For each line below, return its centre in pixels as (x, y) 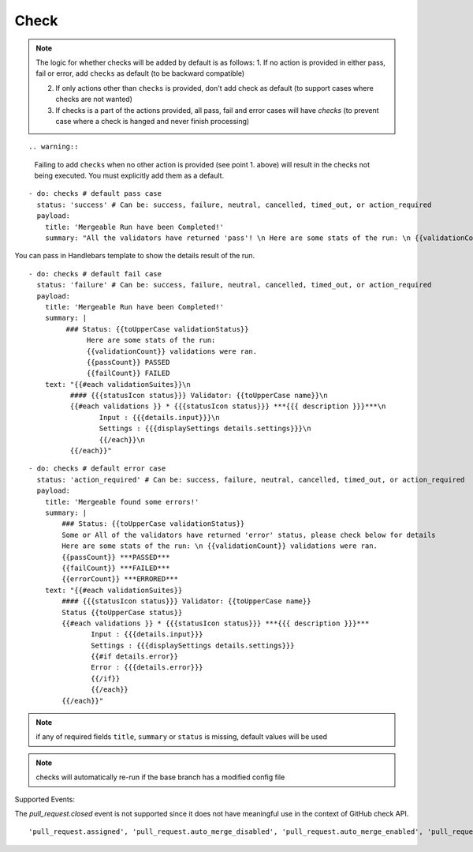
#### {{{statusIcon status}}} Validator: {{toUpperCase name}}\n (199, 396)
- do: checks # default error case (97, 469)
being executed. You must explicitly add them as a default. (129, 176)
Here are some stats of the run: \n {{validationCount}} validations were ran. (220, 546)
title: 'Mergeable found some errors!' (122, 502)
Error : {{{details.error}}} (147, 668)
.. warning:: (54, 147)
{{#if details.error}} (135, 657)
